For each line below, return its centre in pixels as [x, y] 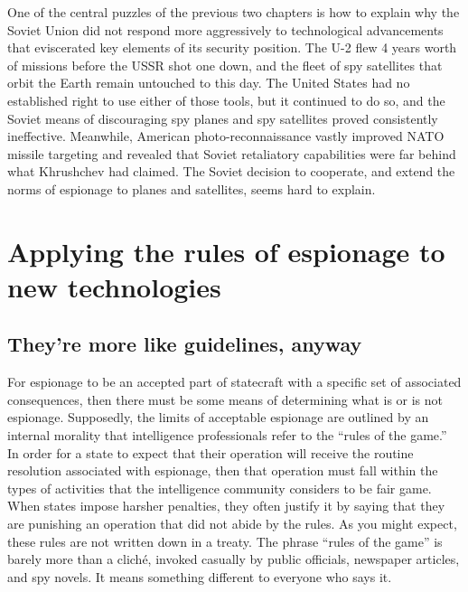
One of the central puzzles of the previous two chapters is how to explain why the [234, 12]
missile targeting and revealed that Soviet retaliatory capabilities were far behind [232, 153]
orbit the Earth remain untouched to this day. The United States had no [209, 83]
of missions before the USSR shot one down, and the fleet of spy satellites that [225, 65]
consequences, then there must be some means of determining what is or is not [225, 399]
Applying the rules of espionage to [226, 251]
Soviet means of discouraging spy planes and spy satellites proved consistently [223, 118]
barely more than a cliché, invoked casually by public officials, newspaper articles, [234, 559]
